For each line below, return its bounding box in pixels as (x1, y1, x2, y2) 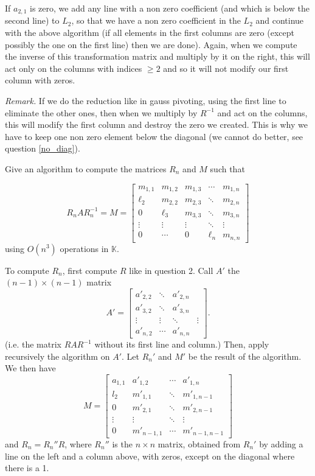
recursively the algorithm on (5, 349, 110, 362)
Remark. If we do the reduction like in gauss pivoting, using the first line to (5, 94, 286, 107)
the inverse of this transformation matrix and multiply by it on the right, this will (5, 50, 310, 63)
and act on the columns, (217, 106, 308, 119)
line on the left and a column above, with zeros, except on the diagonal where (5, 449, 295, 462)
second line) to (5, 14, 60, 27)
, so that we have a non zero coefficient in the (71, 14, 241, 27)
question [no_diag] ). (5, 142, 80, 155)
